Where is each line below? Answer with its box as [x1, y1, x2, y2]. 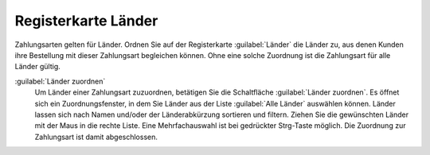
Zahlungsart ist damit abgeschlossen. [34, 132, 158, 141]
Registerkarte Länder [14, 12, 158, 29]
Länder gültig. [14, 62, 61, 72]
